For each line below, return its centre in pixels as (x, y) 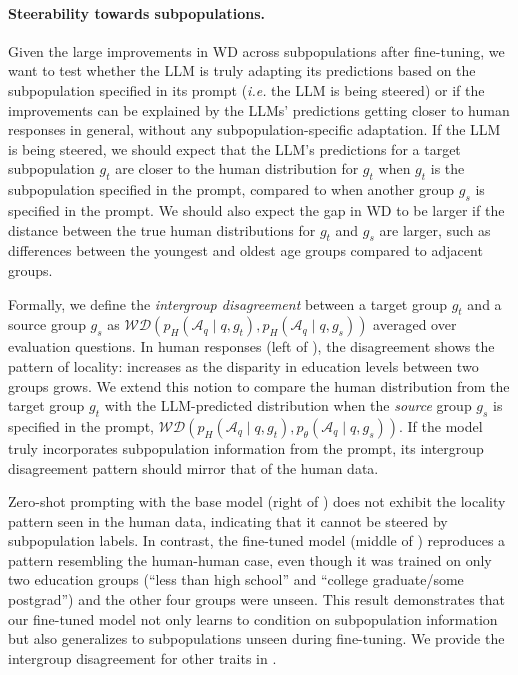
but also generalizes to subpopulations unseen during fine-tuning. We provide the (256, 638)
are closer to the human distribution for (237, 168)
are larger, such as (435, 229)
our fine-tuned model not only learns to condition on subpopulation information (253, 618)
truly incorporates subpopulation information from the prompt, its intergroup (246, 447)
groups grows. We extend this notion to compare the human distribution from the (259, 385)
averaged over (415, 324)
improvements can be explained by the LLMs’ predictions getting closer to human (259, 109)
